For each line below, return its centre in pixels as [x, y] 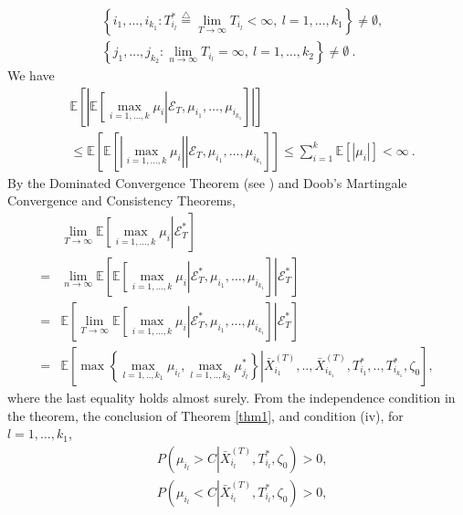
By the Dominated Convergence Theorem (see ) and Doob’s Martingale [207, 182]
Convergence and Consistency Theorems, [121, 200]
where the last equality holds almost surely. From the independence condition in [231, 398]
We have [31, 75]
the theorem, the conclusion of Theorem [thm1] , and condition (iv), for [205, 415]
